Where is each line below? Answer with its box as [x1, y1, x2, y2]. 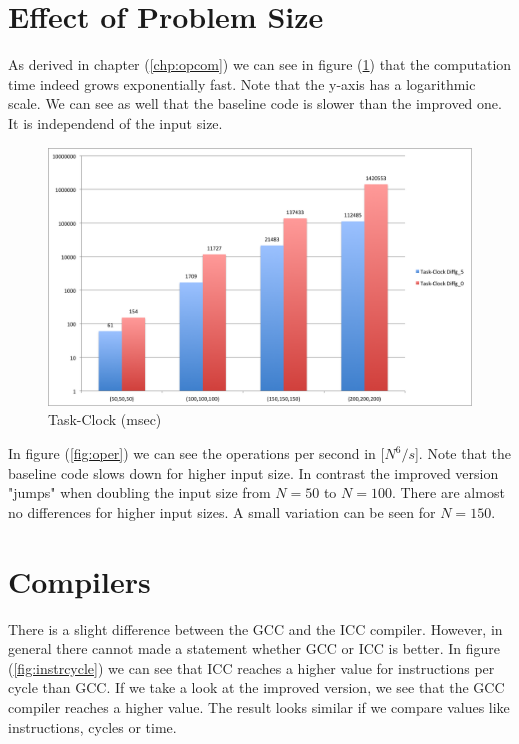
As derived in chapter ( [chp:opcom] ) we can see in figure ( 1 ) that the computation [8, 54, 512, 75]
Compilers [8, 560, 151, 601]
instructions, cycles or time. [8, 716, 177, 737]
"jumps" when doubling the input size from [8, 482, 271, 503]
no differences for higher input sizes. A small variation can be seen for [8, 501, 436, 522]
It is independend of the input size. [8, 112, 223, 133]
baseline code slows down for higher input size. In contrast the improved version [8, 462, 499, 483]
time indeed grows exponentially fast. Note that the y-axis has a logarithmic [8, 73, 476, 94]
